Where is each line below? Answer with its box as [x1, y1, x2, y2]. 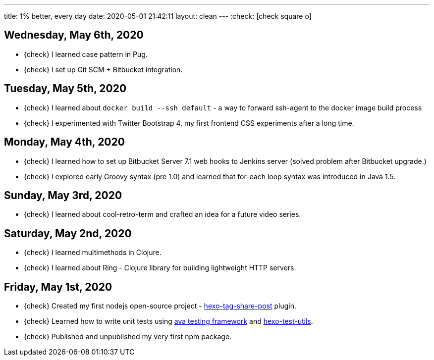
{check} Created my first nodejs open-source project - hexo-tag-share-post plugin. [24, 302, 297, 310]
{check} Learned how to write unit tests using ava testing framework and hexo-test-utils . [24, 317, 313, 326]
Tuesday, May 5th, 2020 [4, 82, 127, 95]
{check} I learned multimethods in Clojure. [24, 248, 162, 257]
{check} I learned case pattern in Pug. [24, 50, 148, 58]
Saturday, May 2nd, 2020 [4, 227, 132, 240]
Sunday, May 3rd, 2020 [4, 189, 122, 202]
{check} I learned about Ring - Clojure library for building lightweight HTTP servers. [24, 263, 296, 272]
